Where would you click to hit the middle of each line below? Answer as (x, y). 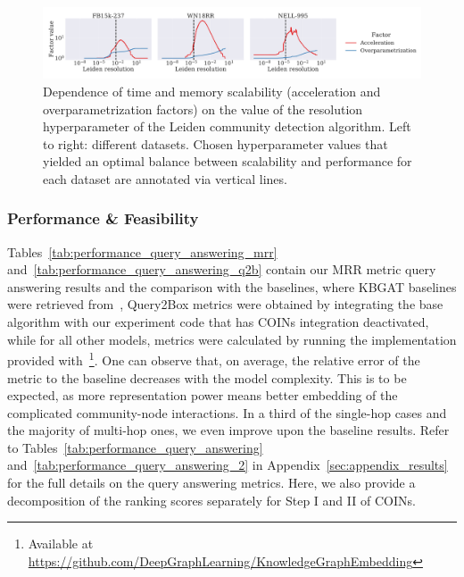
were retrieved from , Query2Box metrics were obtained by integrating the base (225, 304)
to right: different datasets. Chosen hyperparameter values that (215, 143)
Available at (61, 544)
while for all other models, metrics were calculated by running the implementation (232, 339)
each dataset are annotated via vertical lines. (165, 178)
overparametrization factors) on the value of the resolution (203, 109)
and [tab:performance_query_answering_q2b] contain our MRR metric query (222, 269)
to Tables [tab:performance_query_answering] (135, 447)
